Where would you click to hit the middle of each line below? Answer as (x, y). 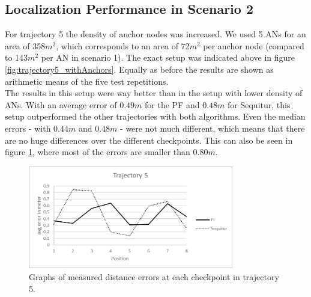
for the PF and (172, 104)
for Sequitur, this (259, 104)
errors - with (28, 128)
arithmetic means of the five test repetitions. (87, 81)
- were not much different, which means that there (213, 128)
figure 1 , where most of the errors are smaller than (98, 152)
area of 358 (25, 45)
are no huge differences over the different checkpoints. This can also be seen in (149, 140)
